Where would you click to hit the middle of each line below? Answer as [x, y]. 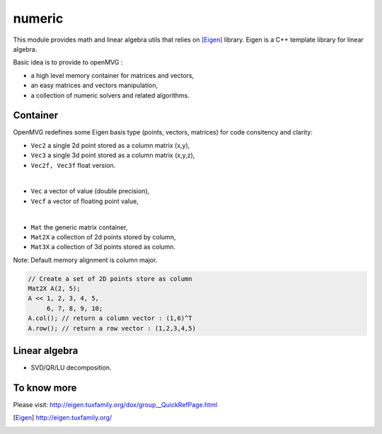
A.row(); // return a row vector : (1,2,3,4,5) [112, 328]
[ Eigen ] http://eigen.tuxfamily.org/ [63, 418]
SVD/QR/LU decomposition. [71, 367]
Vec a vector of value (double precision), [90, 191]
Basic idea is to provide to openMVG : [68, 62]
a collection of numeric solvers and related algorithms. [110, 95]
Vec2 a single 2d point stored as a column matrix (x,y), [110, 145]
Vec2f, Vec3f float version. [73, 165]
